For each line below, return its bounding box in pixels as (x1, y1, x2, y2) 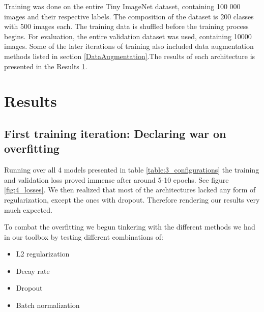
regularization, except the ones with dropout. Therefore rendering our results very (4, 194, 260, 205)
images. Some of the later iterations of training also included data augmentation (4, 41, 254, 51)
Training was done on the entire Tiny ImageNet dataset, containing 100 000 (4, 1, 241, 11)
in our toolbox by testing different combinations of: (4, 231, 163, 242)
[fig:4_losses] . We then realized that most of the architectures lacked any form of (4, 184, 256, 195)
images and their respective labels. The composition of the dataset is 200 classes (4, 11, 254, 21)
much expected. (4, 204, 52, 215)
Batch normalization (16, 300, 80, 310)
